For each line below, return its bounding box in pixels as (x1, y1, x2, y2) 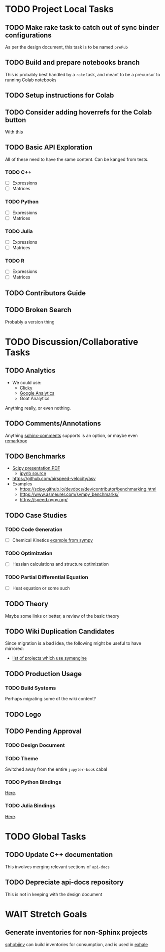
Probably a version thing (5, 318, 55, 325)
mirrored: (5, 645, 24, 652)
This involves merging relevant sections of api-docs (5, 863, 110, 870)
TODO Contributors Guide (5, 289, 86, 297)
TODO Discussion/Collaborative (5, 336, 138, 347)
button (5, 115, 26, 124)
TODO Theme (5, 755, 38, 762)
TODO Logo (5, 710, 41, 719)
